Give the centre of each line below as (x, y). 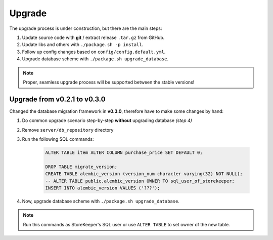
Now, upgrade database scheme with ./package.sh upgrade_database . (101, 201)
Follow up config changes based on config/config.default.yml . (94, 52)
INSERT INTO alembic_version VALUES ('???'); (103, 188)
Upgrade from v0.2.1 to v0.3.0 (57, 99)
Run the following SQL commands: (58, 139)
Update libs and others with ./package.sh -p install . (83, 45)
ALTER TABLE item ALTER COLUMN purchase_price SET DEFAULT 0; (124, 152)
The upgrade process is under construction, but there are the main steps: (86, 28)
